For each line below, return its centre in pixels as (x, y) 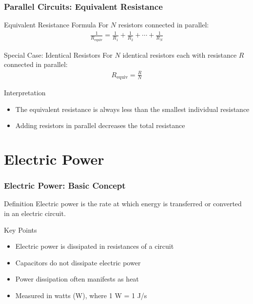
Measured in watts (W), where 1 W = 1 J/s (81, 295)
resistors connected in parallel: (164, 25)
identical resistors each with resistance (180, 54)
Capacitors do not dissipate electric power (78, 262)
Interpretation (25, 93)
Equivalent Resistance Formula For (56, 25)
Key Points (20, 229)
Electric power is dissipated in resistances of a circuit (95, 246)
